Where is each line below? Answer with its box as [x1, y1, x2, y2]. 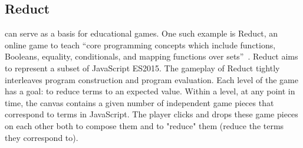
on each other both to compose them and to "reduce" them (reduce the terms [5, 119, 284, 131]
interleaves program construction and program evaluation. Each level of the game [5, 73, 298, 85]
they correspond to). [5, 131, 78, 143]
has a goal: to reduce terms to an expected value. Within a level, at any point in [5, 85, 295, 97]
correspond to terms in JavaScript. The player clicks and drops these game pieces [5, 108, 298, 120]
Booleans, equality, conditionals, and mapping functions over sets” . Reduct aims [5, 50, 298, 63]
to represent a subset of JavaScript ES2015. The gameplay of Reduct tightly [5, 61, 280, 74]
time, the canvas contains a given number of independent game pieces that [5, 96, 274, 108]
